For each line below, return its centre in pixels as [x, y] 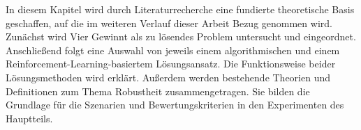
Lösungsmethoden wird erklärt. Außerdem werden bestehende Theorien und [168, 77]
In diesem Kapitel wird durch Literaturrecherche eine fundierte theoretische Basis [180, 9]
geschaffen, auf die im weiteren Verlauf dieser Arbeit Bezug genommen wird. [169, 23]
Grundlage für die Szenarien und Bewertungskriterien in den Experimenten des [175, 105]
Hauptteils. [29, 118]
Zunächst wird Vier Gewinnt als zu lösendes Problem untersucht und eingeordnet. [181, 36]
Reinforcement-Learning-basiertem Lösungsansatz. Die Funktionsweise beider [171, 64]
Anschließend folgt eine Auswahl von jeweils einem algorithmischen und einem [173, 50]
